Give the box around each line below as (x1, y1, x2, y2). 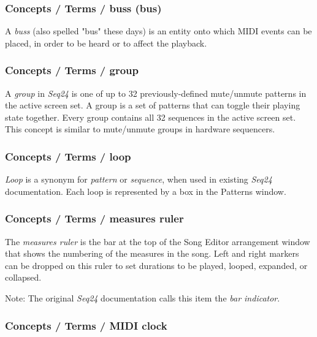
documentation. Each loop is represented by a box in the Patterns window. (5, 184, 286, 197)
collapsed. (5, 271, 42, 284)
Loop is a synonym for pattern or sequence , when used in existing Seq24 (5, 173, 272, 186)
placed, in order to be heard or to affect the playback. (5, 36, 207, 49)
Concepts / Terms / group (5, 62, 139, 78)
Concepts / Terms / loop (5, 148, 131, 164)
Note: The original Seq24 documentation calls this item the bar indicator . (5, 292, 280, 304)
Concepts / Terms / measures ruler (5, 211, 184, 226)
